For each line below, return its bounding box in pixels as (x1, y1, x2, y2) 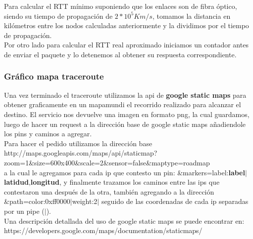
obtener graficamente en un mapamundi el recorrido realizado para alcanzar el (4, 99, 241, 110)
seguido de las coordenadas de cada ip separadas (101, 196, 249, 206)
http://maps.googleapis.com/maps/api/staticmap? (4, 148, 157, 158)
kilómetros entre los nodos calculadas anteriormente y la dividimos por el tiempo (4, 20, 249, 31)
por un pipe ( (4, 205, 45, 216)
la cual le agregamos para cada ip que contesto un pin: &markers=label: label (9, 167, 245, 177)
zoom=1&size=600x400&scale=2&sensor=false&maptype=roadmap (4, 157, 210, 167)
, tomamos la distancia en (152, 10, 231, 21)
